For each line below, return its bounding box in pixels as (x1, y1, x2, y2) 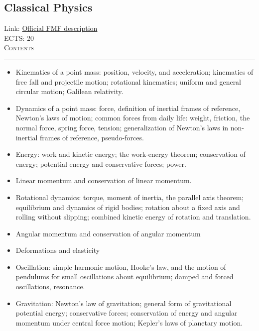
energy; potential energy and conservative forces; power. (15, 158, 186, 169)
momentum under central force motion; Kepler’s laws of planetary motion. (15, 317, 243, 328)
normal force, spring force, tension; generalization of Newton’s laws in (15, 122, 229, 132)
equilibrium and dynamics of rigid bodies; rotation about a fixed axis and (15, 202, 240, 212)
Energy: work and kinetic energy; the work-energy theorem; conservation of (15, 149, 246, 159)
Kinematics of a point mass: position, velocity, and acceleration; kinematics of (15, 66, 254, 77)
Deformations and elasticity (15, 245, 100, 255)
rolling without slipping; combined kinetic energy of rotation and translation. (15, 212, 251, 222)
